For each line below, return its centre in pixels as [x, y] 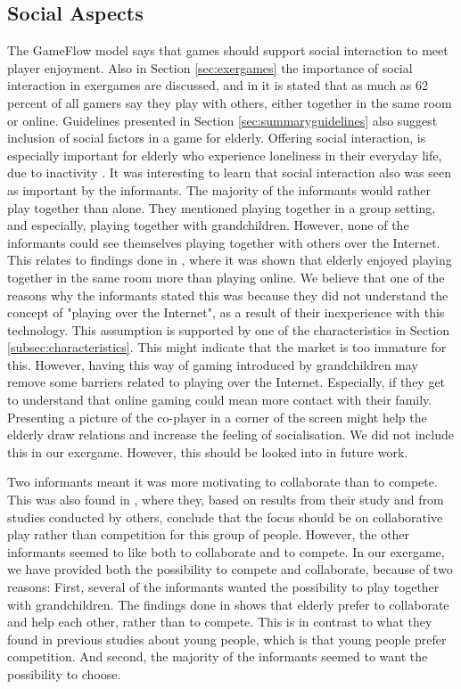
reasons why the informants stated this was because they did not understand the [228, 295]
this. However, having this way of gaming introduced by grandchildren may [213, 364]
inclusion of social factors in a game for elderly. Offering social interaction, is [217, 138]
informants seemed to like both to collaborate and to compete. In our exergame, [226, 551]
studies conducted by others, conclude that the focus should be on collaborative [225, 517]
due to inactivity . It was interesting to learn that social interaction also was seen [229, 172]
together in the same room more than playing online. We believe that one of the [226, 277]
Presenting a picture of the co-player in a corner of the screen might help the [217, 417]
